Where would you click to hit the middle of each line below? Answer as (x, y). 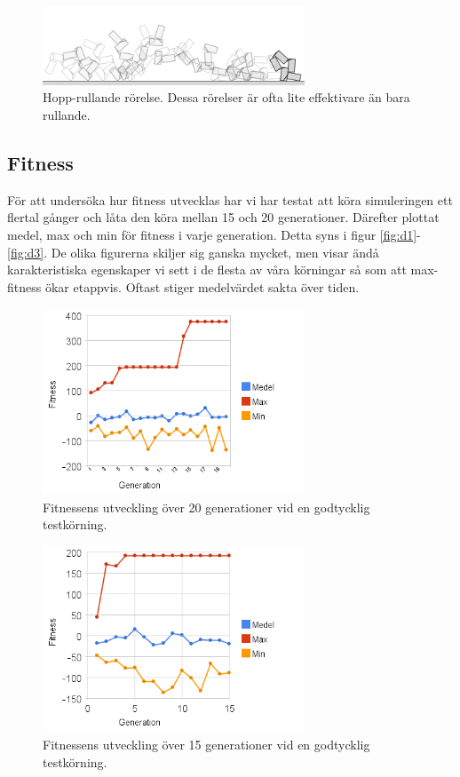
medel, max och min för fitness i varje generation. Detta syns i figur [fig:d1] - (214, 234)
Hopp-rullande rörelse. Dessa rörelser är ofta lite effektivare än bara (226, 97)
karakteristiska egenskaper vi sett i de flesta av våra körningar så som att (207, 270)
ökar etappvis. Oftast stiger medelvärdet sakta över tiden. (202, 286)
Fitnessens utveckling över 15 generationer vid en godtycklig (206, 744)
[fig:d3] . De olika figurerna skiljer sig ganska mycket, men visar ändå (193, 252)
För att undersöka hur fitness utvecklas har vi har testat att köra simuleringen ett (230, 199)
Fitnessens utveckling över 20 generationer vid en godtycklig (206, 507)
